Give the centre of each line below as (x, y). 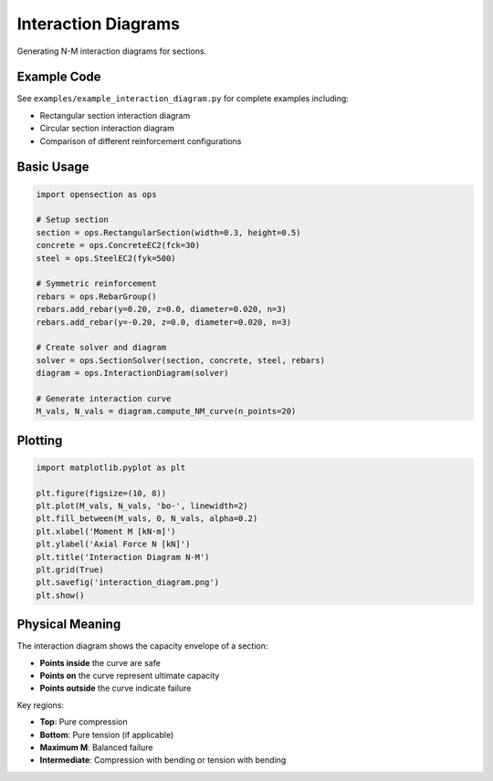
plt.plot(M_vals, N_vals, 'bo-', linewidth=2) (142, 506)
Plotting (40, 440)
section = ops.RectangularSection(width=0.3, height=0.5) (168, 232)
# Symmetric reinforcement (96, 284)
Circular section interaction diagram (107, 129)
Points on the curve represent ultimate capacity (130, 676)
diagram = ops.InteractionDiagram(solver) (132, 373)
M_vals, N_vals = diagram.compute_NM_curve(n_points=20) (166, 411)
